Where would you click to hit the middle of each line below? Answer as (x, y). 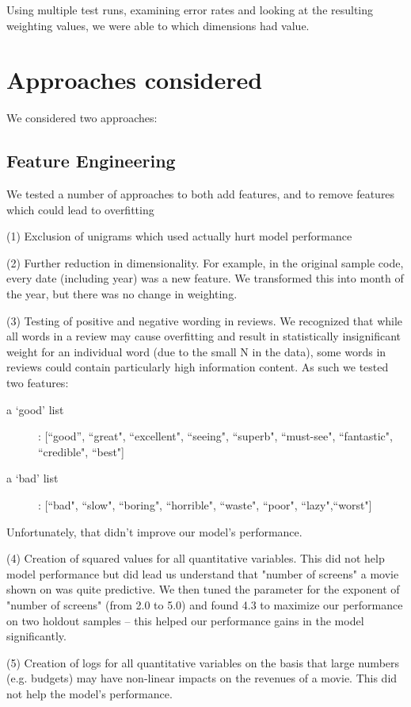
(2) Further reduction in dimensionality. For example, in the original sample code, (205, 262)
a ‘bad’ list (32, 478)
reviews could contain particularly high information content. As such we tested (198, 367)
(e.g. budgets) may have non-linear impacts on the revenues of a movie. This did (202, 678)
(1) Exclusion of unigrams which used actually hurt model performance (179, 236)
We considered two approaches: (82, 118)
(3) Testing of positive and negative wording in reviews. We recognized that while (205, 320)
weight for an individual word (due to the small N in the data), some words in (196, 351)
